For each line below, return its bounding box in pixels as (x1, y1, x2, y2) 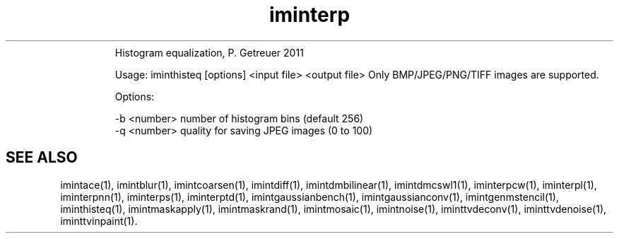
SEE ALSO (6, 148, 78, 167)
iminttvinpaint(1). (60, 214, 138, 227)
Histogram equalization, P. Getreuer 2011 (114, 46, 304, 59)
